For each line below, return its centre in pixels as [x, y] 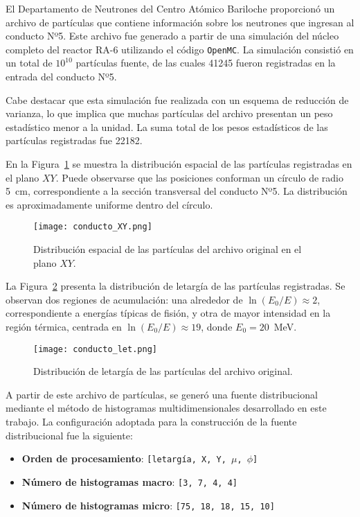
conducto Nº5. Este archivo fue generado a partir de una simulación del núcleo [172, 36]
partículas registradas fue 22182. [74, 140]
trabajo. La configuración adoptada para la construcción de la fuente [151, 422]
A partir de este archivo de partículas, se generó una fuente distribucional [162, 394]
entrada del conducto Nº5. [61, 77]
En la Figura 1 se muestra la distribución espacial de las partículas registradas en [179, 164]
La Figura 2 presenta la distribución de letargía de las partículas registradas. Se [175, 286]
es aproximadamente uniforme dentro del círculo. [109, 204]
